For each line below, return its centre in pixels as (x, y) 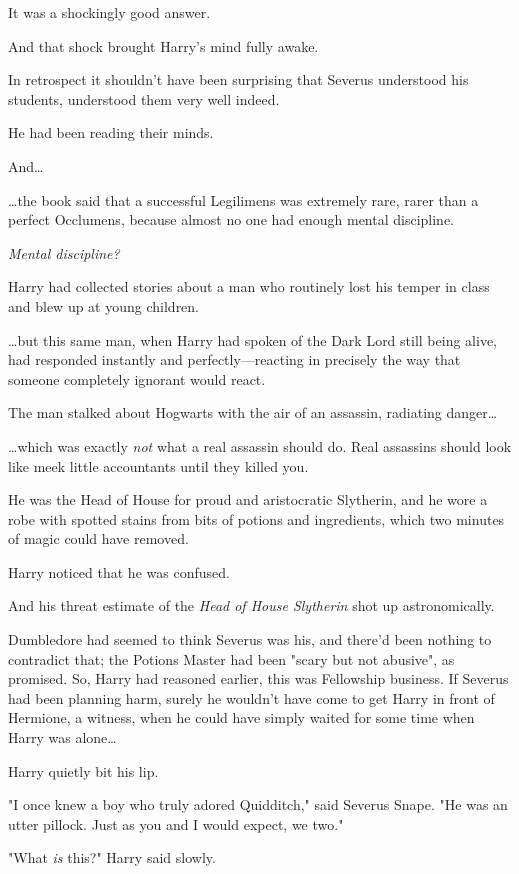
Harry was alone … (62, 737)
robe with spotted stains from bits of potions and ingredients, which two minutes (256, 518)
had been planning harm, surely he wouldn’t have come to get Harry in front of (251, 697)
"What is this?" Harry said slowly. (112, 857)
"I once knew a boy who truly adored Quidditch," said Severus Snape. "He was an (258, 804)
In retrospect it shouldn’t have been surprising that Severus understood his (238, 79)
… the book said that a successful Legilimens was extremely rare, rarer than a (243, 199)
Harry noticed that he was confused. (119, 571)
